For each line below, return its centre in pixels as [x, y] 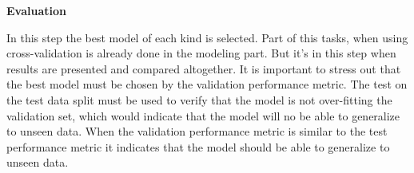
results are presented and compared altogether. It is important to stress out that [204, 68]
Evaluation [36, 10]
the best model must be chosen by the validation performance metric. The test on [207, 84]
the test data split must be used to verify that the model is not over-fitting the [199, 99]
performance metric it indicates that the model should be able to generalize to [198, 146]
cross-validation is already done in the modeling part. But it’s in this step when [201, 53]
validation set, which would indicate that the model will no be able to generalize [203, 115]
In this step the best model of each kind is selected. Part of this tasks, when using [207, 37]
